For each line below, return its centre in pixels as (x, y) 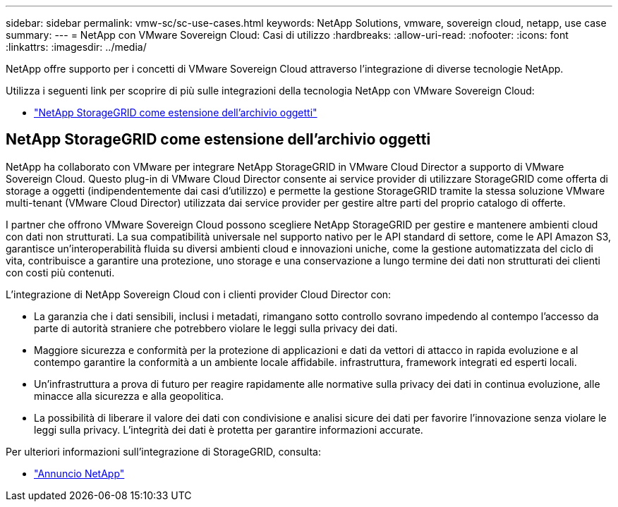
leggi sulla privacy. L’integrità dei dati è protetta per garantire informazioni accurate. (229, 429)
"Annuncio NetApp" (79, 473)
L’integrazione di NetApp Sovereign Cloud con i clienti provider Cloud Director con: (199, 294)
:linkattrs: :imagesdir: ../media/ (76, 47)
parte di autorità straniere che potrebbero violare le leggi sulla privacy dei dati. (216, 328)
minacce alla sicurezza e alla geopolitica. (129, 396)
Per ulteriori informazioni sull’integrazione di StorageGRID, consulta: (163, 451)
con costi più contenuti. (60, 272)
